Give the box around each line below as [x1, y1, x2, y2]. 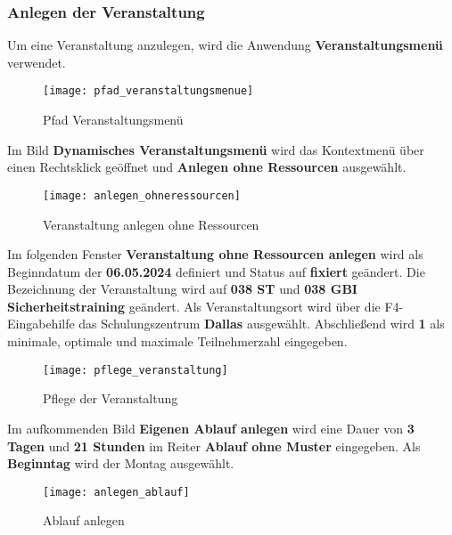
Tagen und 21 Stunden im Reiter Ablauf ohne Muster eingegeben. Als [7, 436, 421, 455]
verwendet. [7, 53, 66, 71]
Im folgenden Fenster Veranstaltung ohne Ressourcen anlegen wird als [7, 245, 423, 263]
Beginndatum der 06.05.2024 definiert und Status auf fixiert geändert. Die [7, 262, 425, 280]
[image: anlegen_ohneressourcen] [43, 189, 241, 202]
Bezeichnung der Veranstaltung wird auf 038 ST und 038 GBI [7, 280, 357, 298]
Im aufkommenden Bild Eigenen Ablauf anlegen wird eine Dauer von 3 [7, 418, 415, 437]
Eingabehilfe [7, 314, 75, 333]
